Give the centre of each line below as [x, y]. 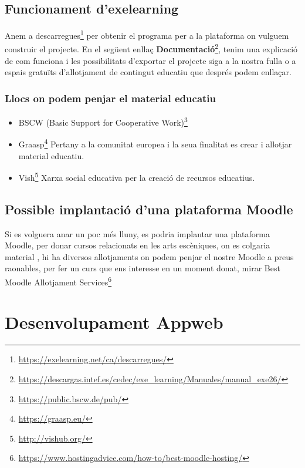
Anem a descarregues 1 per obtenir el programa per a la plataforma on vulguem [147, 34]
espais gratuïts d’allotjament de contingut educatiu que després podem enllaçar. [148, 72]
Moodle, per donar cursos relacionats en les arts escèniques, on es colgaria [138, 245]
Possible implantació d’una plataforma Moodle [149, 209]
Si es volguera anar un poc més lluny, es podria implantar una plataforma [137, 233]
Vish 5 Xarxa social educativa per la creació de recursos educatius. [137, 176]
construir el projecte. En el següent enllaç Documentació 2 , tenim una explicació [151, 48]
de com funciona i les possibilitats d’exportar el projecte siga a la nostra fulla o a [150, 60]
